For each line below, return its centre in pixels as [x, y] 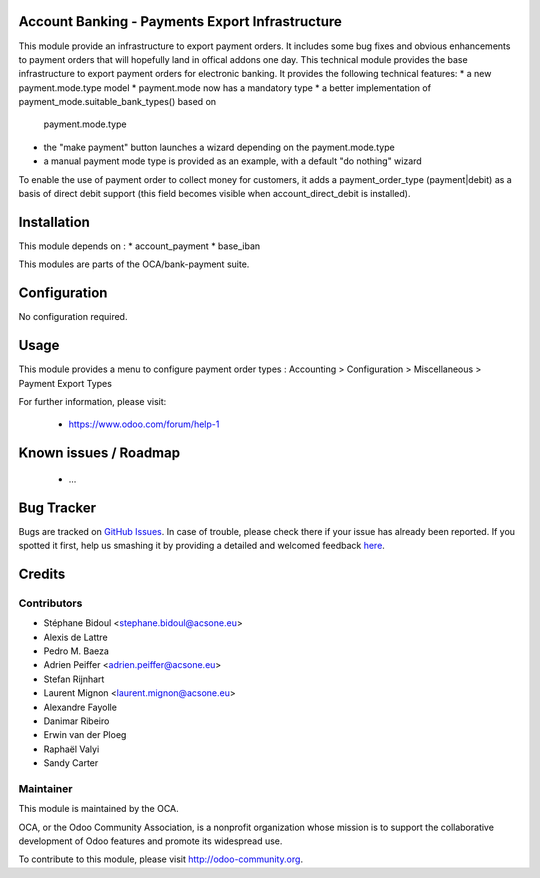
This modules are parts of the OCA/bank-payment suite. [134, 264]
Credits [42, 573]
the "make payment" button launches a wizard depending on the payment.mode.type [219, 147]
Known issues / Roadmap [99, 453]
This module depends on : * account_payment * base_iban [139, 246]
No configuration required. [73, 317]
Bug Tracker [57, 507]
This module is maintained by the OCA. [98, 809]
